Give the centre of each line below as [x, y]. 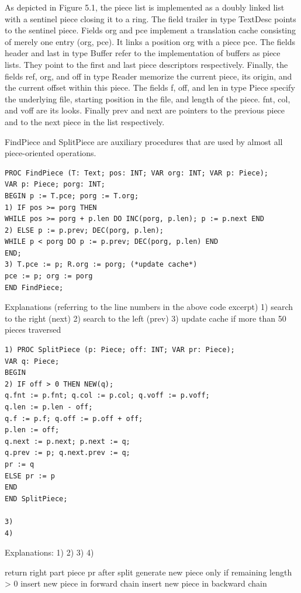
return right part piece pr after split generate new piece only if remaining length [148, 572]
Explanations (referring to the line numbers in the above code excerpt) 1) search [149, 307]
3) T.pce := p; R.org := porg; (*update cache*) [101, 265]
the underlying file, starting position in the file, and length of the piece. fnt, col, [148, 99]
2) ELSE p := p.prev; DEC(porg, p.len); [84, 230]
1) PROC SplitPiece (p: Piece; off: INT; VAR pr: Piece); [120, 350]
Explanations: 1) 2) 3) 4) [49, 552]
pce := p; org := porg [49, 276]
